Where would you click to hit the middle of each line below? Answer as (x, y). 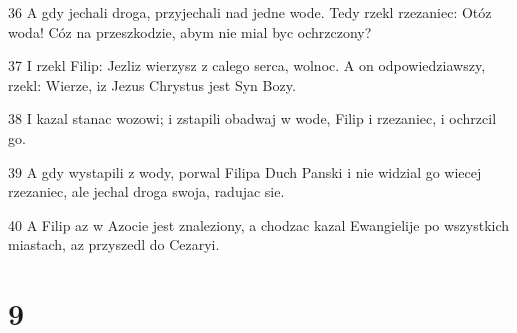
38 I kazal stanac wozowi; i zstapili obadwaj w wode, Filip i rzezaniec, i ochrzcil (252, 118)
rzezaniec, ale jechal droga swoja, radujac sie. (146, 191)
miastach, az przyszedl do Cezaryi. (114, 244)
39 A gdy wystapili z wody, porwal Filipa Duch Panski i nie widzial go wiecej (245, 171)
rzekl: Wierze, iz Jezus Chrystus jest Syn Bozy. (152, 84)
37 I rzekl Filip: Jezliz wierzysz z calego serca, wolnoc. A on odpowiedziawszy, (247, 65)
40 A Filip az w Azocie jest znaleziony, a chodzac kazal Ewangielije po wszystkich (259, 224)
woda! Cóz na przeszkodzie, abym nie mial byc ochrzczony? (190, 31)
